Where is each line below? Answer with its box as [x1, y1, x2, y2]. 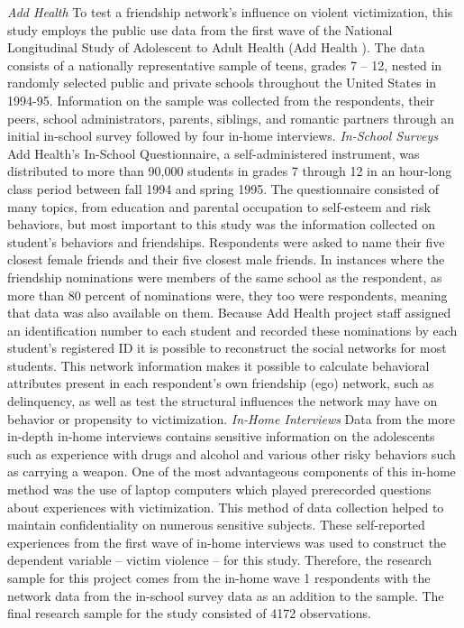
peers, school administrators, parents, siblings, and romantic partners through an [7, 108, 455, 127]
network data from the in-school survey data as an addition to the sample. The [7, 586, 444, 605]
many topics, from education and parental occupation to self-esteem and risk [7, 197, 431, 216]
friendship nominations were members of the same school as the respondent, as [7, 267, 442, 286]
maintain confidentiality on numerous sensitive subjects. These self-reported [7, 515, 425, 534]
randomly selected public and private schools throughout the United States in [7, 73, 437, 92]
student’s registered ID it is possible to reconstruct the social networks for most [7, 338, 447, 357]
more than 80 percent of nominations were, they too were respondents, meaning [7, 285, 448, 304]
